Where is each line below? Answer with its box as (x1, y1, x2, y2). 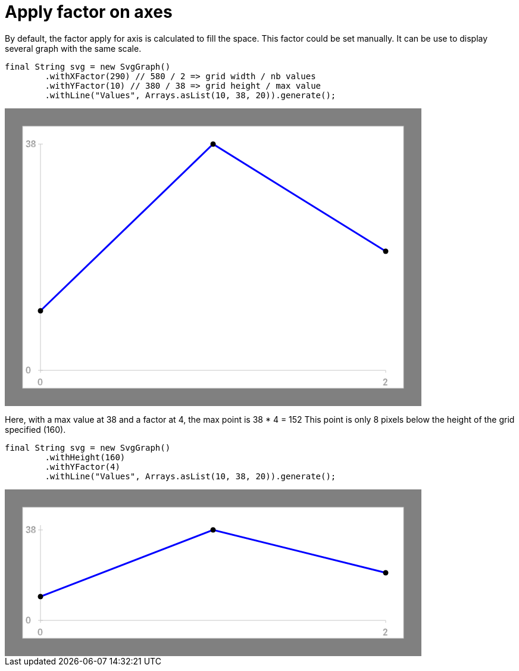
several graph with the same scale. (5, 43, 142, 54)
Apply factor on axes (5, 2, 173, 22)
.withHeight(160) (45, 452, 126, 462)
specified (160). (5, 424, 66, 435)
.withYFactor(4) (45, 461, 120, 472)
